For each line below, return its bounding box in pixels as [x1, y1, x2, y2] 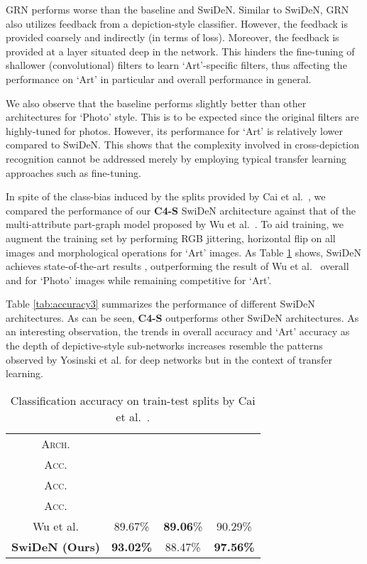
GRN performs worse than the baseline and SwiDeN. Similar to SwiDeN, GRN [6, 2, 349, 16]
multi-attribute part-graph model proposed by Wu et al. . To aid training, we [6, 217, 344, 232]
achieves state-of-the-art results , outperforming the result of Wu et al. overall [6, 259, 349, 273]
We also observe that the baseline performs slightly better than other [6, 95, 307, 110]
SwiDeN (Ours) [11, 538, 100, 555]
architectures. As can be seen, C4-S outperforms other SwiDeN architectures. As [6, 310, 359, 325]
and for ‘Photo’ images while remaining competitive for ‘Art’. [6, 272, 272, 287]
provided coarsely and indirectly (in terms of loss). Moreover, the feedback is [6, 30, 339, 45]
